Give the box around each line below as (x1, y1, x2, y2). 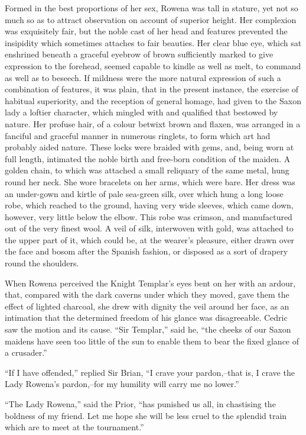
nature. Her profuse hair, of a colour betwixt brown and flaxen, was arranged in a (5, 117, 301, 130)
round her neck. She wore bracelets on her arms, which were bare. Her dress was (5, 175, 295, 188)
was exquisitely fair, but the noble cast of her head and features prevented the (5, 25, 288, 37)
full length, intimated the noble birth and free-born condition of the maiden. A (5, 152, 291, 165)
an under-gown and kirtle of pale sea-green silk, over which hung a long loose (5, 187, 284, 199)
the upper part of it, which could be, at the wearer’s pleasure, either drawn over (5, 233, 295, 246)
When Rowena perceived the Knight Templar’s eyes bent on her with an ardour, (5, 276, 296, 289)
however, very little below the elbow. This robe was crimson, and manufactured (5, 210, 292, 223)
